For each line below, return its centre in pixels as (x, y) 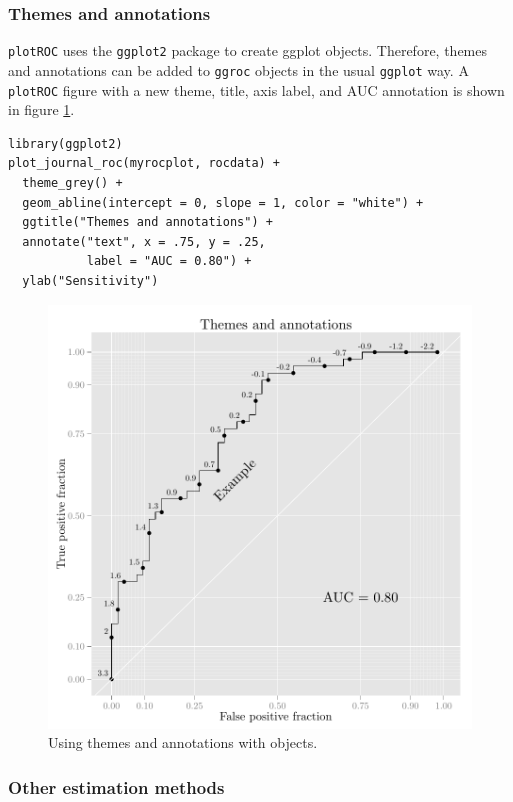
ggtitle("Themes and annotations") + (147, 222)
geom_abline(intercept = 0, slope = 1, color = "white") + (223, 202)
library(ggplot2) (65, 143)
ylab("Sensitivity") (90, 280)
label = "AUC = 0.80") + (169, 261)
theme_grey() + (72, 182)
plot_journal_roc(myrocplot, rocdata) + (144, 163)
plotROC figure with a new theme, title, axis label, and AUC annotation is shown (256, 89)
